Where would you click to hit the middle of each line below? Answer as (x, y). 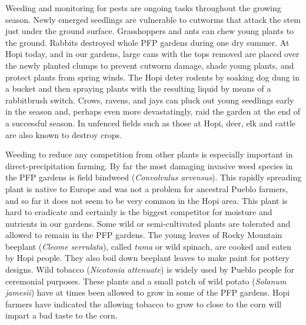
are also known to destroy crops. (64, 134)
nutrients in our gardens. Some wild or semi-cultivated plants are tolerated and (148, 223)
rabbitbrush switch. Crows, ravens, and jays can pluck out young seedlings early (150, 100)
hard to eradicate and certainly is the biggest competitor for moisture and (139, 212)
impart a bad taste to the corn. (61, 315)
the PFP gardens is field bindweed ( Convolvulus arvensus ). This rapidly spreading (154, 177)
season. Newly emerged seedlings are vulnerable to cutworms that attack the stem (153, 19)
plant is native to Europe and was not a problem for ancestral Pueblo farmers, (147, 188)
